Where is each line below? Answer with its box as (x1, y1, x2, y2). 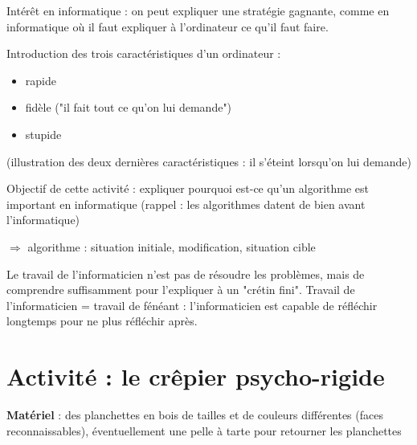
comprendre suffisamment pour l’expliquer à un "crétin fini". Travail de (6, 281, 355, 298)
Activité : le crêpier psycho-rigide (6, 360, 385, 393)
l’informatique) (6, 211, 80, 228)
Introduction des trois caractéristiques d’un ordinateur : (6, 45, 281, 62)
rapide (25, 71, 56, 88)
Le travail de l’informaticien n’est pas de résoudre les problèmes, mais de (6, 265, 365, 282)
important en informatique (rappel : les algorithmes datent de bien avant (6, 195, 366, 212)
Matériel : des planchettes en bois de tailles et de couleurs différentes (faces (6, 406, 383, 423)
